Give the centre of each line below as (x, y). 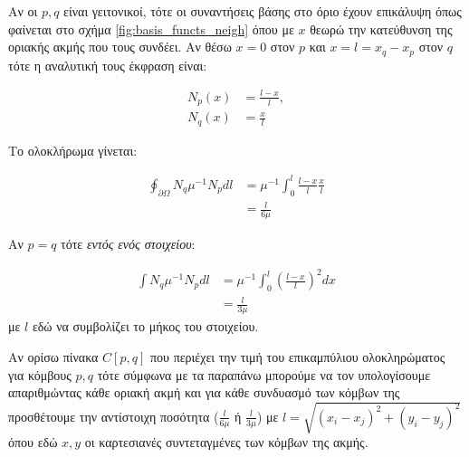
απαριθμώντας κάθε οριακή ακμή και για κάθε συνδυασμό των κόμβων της (204, 392)
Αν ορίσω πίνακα (53, 356)
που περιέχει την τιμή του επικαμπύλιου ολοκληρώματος (297, 356)
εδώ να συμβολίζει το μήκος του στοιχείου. (145, 326)
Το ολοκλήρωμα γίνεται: (73, 150)
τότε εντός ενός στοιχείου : (128, 244)
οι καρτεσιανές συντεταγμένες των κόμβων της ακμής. (226, 442)
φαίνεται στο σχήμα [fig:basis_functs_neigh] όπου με (151, 29)
